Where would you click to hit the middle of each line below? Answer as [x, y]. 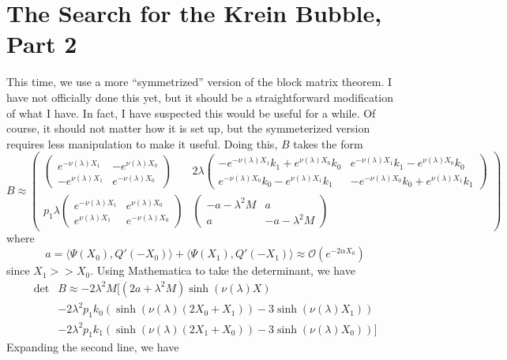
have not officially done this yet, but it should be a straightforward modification [200, 97]
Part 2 [42, 44]
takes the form [328, 143]
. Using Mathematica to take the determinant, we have [223, 270]
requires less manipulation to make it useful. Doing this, [142, 143]
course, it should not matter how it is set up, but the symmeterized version [188, 128]
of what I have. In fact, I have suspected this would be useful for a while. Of [191, 112]
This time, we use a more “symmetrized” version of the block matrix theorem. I [199, 82]
